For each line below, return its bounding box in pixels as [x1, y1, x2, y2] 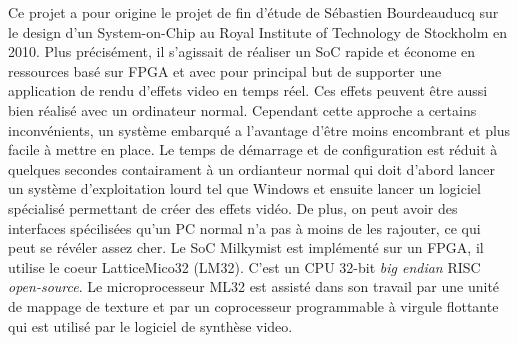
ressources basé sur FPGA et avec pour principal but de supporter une [8, 60, 442, 81]
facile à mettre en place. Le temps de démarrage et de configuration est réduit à [8, 139, 498, 160]
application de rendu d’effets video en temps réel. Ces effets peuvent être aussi [8, 80, 488, 101]
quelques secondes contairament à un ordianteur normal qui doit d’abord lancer [8, 158, 496, 179]
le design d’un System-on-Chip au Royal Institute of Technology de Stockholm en [8, 21, 507, 42]
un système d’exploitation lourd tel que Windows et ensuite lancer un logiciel [8, 178, 481, 199]
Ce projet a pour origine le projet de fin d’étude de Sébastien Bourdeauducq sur [8, 2, 499, 22]
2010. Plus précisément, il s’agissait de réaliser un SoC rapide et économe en [8, 41, 476, 62]
